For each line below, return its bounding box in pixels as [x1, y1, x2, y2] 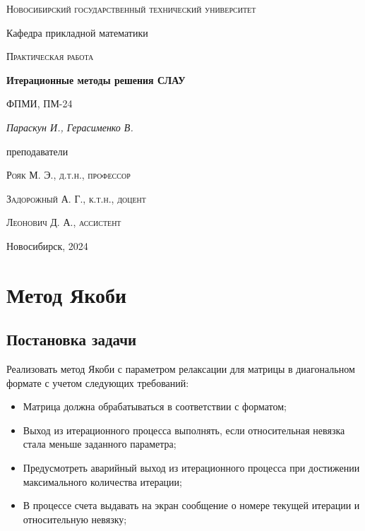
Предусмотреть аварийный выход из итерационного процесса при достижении [23, 460, 360, 475]
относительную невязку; [23, 511, 127, 526]
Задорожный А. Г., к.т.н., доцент [6, 191, 146, 205]
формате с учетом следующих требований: [6, 375, 189, 390]
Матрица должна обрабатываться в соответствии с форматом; [23, 399, 287, 414]
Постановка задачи [6, 328, 137, 350]
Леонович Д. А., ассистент [6, 215, 121, 229]
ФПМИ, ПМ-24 [6, 96, 73, 111]
